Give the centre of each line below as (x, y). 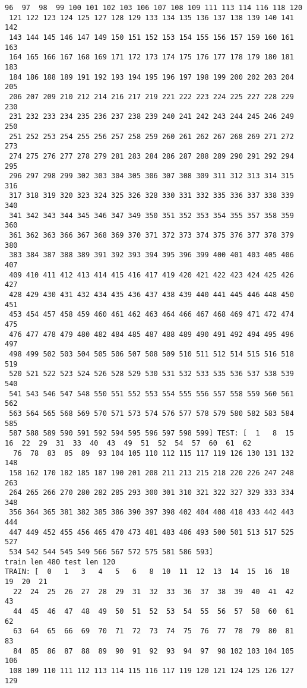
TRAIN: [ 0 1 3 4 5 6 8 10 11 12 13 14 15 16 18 (147, 572)
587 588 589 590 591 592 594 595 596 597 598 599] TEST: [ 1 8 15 (151, 433)
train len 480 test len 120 (60, 562)
